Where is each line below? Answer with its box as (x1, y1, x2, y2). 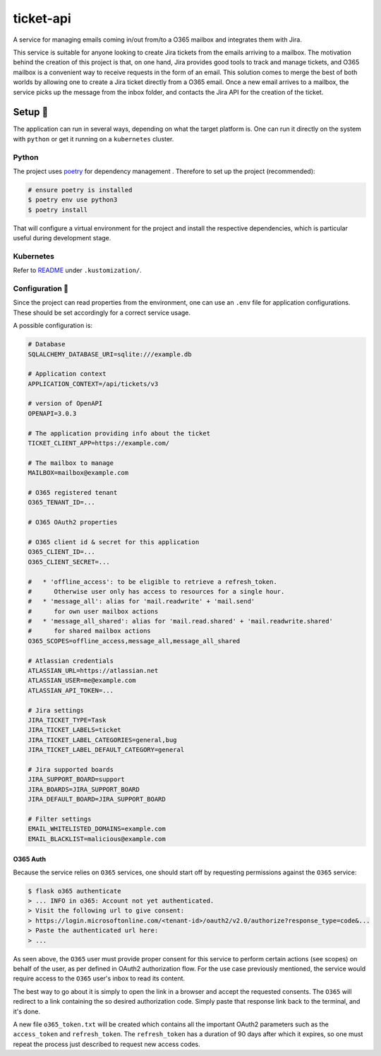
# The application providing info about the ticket (28, 429, 211, 438)
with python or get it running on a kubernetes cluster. (13, 134, 174, 143)
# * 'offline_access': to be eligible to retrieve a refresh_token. (28, 577, 278, 586)
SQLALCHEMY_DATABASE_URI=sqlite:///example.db (28, 350, 192, 358)
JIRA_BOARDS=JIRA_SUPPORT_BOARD (28, 785, 140, 793)
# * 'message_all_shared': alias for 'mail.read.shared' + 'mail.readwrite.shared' (28, 617, 333, 626)
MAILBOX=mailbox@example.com (28, 469, 129, 477)
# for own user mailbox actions (28, 607, 159, 615)
